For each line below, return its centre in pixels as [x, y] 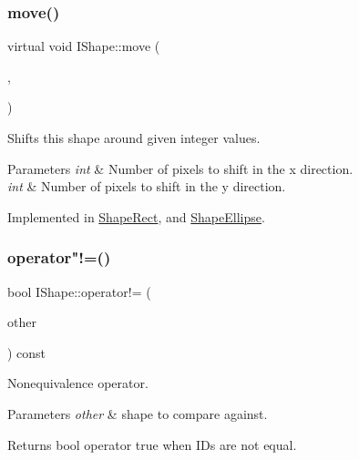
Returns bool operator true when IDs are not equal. [152, 444]
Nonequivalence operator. [78, 383]
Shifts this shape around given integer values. [134, 138]
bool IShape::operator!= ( [79, 291]
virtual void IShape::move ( [84, 46]
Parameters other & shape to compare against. [138, 413]
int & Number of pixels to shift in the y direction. [147, 186]
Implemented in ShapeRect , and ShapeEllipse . [136, 216]
